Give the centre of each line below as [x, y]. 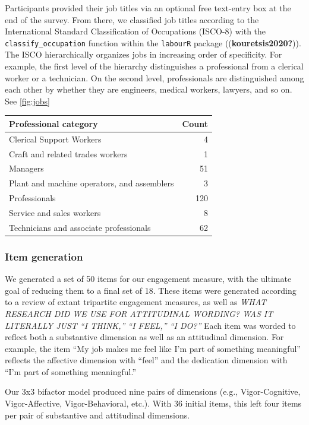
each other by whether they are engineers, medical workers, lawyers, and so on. [149, 89]
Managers [26, 168]
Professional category [53, 123]
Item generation [44, 256]
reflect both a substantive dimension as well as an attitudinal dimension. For [144, 337]
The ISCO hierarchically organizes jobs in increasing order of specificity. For [144, 54]
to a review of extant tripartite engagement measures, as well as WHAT [136, 302]
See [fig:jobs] [27, 101]
